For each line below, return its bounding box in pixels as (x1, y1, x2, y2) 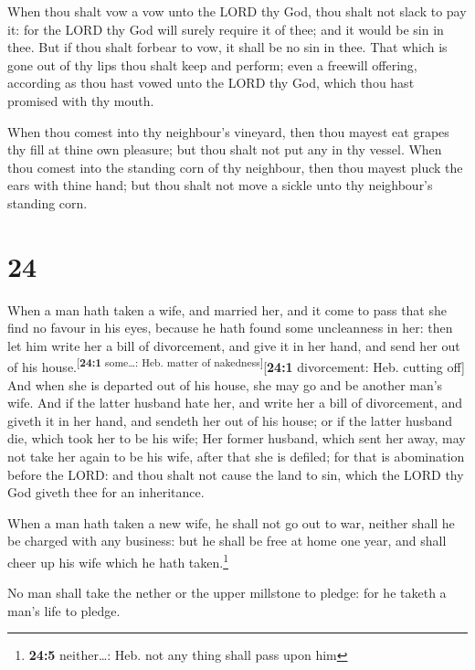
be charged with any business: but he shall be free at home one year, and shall (7, 531, 447, 550)
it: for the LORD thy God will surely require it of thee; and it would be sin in (7, 19, 444, 38)
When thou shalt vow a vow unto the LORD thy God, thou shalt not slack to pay (7, 2, 467, 20)
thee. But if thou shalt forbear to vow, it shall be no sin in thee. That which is (7, 37, 448, 57)
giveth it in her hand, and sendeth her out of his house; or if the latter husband (7, 410, 453, 430)
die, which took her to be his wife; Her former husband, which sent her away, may (7, 429, 466, 448)
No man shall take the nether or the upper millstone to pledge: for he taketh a (7, 583, 447, 602)
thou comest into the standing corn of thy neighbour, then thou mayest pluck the (7, 157, 463, 176)
